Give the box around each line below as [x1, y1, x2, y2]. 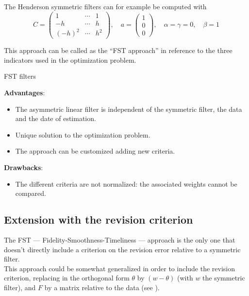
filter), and [4, 282, 36, 292]
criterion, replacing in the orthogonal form [4, 273, 130, 283]
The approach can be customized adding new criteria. [15, 146, 175, 156]
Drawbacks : [4, 162, 43, 172]
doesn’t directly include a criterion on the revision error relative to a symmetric [4, 244, 241, 254]
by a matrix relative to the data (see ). [44, 282, 160, 292]
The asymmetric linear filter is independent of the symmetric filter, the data [15, 104, 242, 114]
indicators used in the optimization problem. [4, 54, 136, 65]
